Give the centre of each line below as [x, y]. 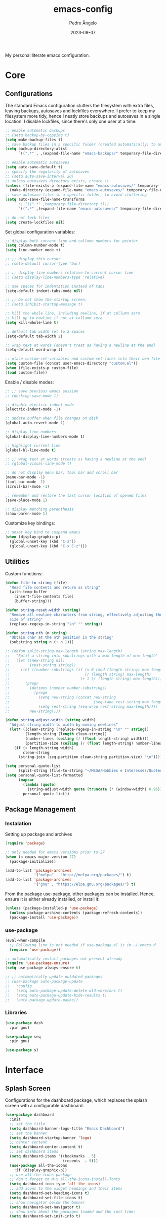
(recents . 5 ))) [80, 1161]
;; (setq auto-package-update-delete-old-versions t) [64, 990]
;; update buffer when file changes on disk [52, 418]
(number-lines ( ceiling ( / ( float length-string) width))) [87, 739]
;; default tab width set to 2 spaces [45, 331]
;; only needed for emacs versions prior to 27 [55, 852]
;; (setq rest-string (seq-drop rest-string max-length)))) [82, 706]
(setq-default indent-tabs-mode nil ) [44, 291]
